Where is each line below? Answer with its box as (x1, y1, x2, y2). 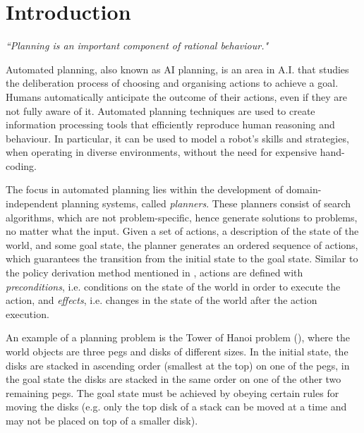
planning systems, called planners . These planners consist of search (61, 196, 351, 211)
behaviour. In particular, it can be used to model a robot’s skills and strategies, (6, 130, 349, 145)
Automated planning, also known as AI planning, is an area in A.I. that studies (6, 61, 349, 76)
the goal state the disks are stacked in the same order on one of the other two (6, 372, 341, 386)
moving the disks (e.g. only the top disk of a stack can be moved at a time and (6, 399, 347, 414)
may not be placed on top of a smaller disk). (6, 413, 198, 427)
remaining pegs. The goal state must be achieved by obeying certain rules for (6, 385, 339, 400)
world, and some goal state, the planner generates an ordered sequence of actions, (6, 237, 358, 252)
